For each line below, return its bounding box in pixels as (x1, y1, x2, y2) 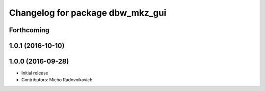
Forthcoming (9, 26, 50, 34)
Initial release (21, 70, 49, 76)
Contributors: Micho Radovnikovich (21, 77, 93, 83)
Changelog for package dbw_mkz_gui (9, 7, 167, 18)
